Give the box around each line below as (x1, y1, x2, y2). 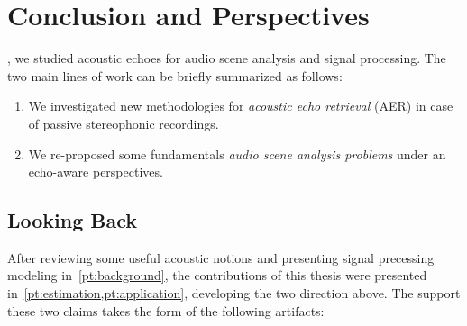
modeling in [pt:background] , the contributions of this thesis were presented (7, 266, 427, 285)
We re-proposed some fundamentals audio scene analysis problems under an (28, 144, 446, 163)
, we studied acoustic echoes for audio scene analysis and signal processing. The (7, 49, 446, 68)
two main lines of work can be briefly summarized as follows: (7, 66, 343, 85)
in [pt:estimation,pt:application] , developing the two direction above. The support (7, 284, 461, 303)
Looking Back (7, 206, 138, 234)
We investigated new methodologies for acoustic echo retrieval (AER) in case (28, 96, 453, 115)
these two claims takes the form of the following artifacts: (7, 301, 325, 320)
